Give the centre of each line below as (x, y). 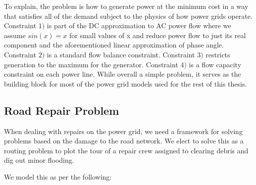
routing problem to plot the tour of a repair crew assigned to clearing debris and (126, 150)
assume (15, 35)
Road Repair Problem (62, 110)
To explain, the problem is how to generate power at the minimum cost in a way (126, 6)
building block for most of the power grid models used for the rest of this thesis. (126, 83)
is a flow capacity (215, 64)
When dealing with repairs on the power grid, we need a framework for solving (123, 131)
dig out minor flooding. (39, 160)
